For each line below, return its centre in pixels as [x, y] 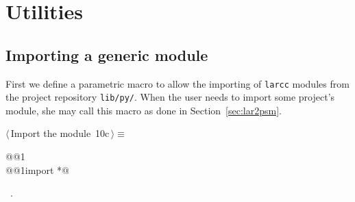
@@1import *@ [38, 169]
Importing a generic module [107, 54]
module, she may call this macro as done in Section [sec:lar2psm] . [144, 110]
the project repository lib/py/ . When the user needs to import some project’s [170, 97]
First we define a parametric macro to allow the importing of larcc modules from [177, 83]
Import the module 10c [60, 133]
